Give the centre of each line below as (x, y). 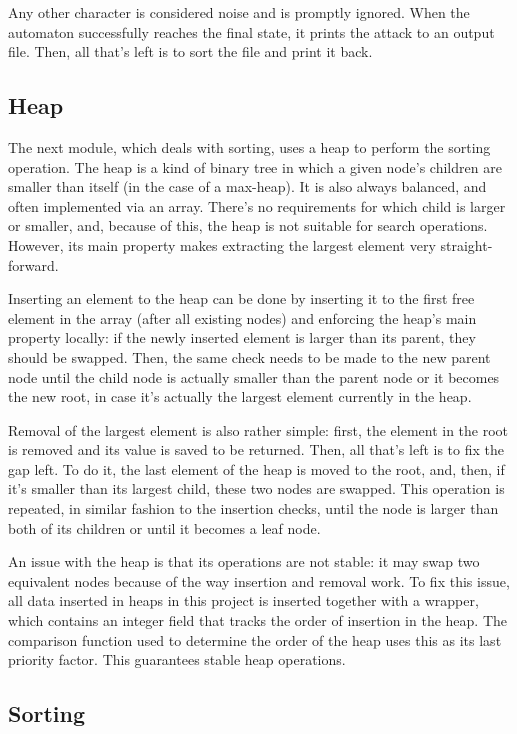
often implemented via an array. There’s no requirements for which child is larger (257, 205)
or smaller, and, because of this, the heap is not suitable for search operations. (248, 225)
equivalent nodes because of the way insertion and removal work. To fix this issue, (259, 580)
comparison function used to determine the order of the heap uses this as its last (255, 639)
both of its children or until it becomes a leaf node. (164, 527)
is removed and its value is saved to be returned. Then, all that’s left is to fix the (256, 449)
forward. (33, 264)
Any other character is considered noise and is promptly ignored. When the (239, 12)
